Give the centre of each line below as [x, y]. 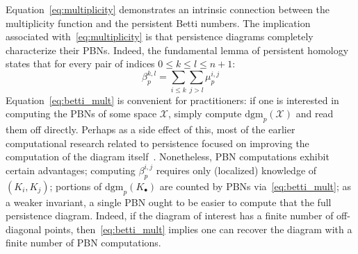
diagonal [24, 229]
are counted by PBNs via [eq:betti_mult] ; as [255, 186]
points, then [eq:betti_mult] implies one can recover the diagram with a [198, 229]
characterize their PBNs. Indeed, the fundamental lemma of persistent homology [177, 50]
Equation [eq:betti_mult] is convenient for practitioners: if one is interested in [172, 100]
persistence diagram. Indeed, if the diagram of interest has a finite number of [170, 215]
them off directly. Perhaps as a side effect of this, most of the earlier [150, 129]
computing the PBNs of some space [81, 113]
